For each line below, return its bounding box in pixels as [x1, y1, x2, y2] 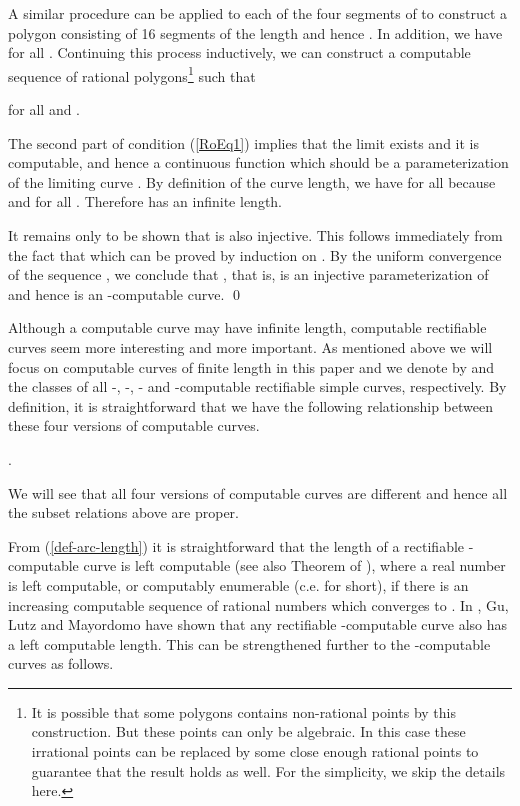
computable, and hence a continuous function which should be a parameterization [8, 152, 509, 173]
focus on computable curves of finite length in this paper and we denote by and [8, 356, 495, 377]
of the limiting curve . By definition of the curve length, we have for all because [8, 171, 496, 192]
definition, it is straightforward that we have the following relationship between [8, 395, 493, 416]
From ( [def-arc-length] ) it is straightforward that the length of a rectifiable [8, 535, 465, 556]
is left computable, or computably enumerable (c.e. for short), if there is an [8, 574, 469, 595]
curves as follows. [8, 653, 114, 674]
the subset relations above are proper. [8, 502, 239, 523]
